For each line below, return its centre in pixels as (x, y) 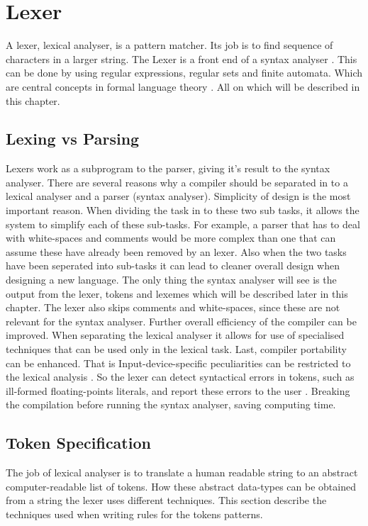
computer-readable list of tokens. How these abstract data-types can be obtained (181, 486)
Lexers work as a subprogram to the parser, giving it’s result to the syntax (168, 168)
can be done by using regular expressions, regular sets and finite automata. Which (184, 73)
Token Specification (78, 443)
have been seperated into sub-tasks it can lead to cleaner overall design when (173, 265)
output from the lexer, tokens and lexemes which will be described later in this (177, 293)
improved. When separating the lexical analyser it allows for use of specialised (175, 335)
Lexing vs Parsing (73, 139)
